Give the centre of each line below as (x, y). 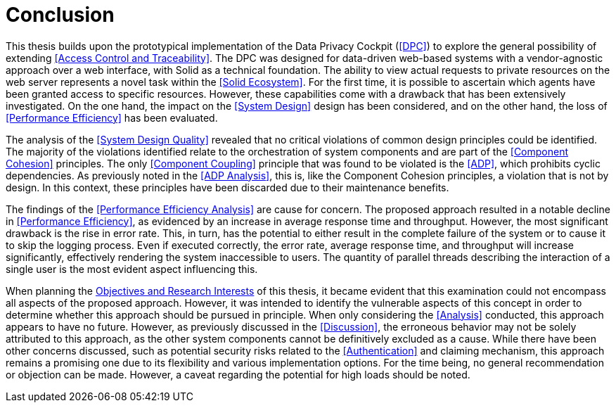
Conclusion (60, 15)
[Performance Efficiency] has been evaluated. (112, 117)
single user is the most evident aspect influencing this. (132, 269)
